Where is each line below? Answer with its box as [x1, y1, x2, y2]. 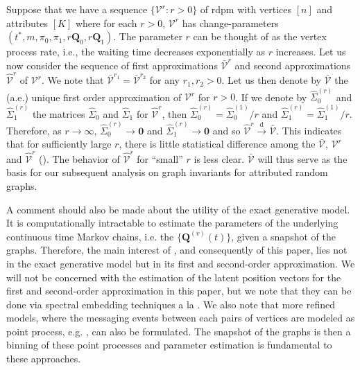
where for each [75, 15, 137, 30]
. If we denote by [235, 89, 307, 104]
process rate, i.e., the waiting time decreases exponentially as [6, 44, 266, 59]
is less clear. [194, 151, 245, 166]
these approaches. [6, 351, 81, 366]
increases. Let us [275, 44, 346, 59]
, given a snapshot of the [231, 229, 336, 243]
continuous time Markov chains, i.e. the [6, 229, 174, 243]
